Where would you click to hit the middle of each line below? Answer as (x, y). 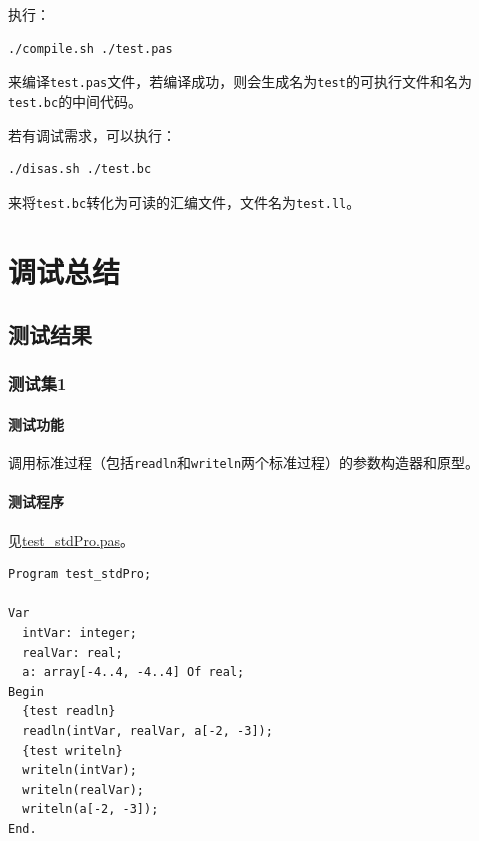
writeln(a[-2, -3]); (90, 809)
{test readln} (69, 711)
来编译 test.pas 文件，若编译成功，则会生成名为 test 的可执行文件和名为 (240, 81)
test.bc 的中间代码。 (75, 100)
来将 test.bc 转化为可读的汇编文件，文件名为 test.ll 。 (184, 201)
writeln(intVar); (79, 770)
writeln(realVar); (83, 789)
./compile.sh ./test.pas (90, 48)
